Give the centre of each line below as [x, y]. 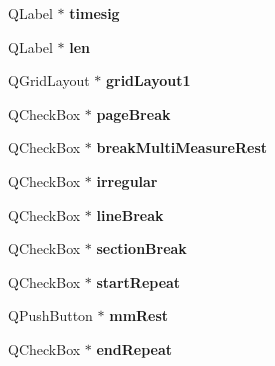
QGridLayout [49, 80]
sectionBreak [141, 248]
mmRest [139, 315]
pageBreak [133, 113]
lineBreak [130, 214]
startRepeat [138, 281]
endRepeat [134, 348]
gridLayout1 [148, 80]
